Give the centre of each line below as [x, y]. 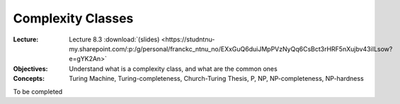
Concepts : [29, 79]
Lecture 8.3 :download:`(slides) [114, 39]
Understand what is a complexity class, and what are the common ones [173, 69]
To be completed [38, 91]
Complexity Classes [73, 18]
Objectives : [30, 69]
